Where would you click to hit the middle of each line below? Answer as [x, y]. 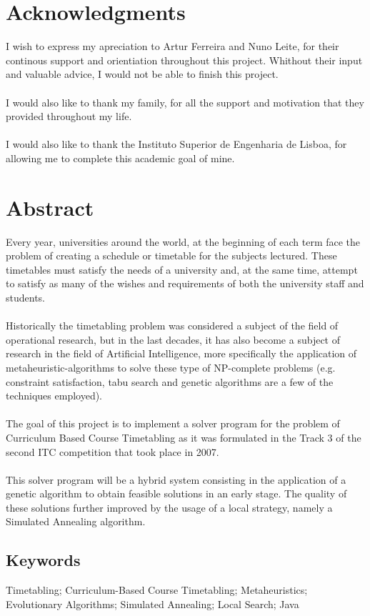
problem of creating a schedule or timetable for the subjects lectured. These [171, 255]
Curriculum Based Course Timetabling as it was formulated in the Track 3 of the [184, 437]
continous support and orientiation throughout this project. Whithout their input [184, 60]
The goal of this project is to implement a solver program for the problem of [173, 423]
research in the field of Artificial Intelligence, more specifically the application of [181, 353]
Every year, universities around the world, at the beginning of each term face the [183, 241]
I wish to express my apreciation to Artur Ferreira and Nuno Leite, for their [172, 46]
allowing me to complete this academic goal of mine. [120, 158]
